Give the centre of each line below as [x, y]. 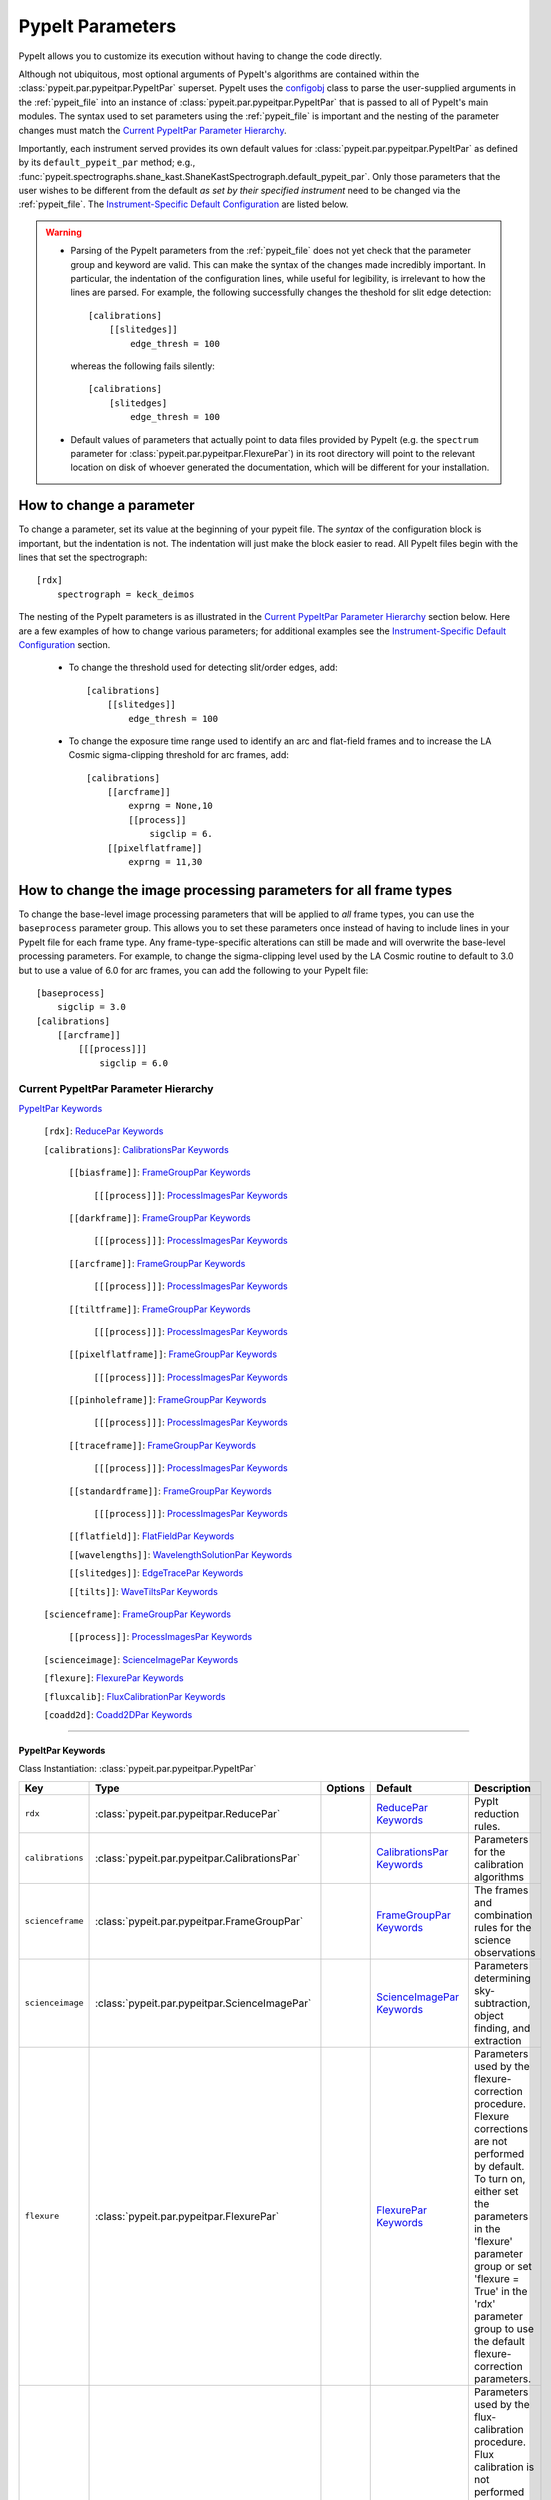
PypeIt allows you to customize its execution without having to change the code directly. [200, 56]
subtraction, [502, 2003]
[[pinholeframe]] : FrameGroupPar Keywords [167, 1400]
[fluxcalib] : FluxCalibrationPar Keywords [134, 1696]
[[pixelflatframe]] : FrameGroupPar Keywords [173, 1354]
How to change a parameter [106, 505]
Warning [63, 232]
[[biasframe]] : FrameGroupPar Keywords [159, 1172]
